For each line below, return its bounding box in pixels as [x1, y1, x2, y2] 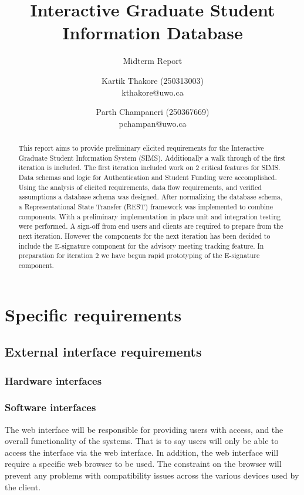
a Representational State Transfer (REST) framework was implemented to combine [18, 202, 273, 212]
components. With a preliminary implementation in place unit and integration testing [18, 211, 281, 221]
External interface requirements [5, 343, 202, 361]
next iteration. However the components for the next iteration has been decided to [18, 230, 271, 240]
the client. [5, 480, 41, 493]
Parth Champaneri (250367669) [96, 106, 210, 118]
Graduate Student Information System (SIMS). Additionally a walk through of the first [18, 152, 286, 162]
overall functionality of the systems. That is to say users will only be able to [5, 435, 279, 447]
